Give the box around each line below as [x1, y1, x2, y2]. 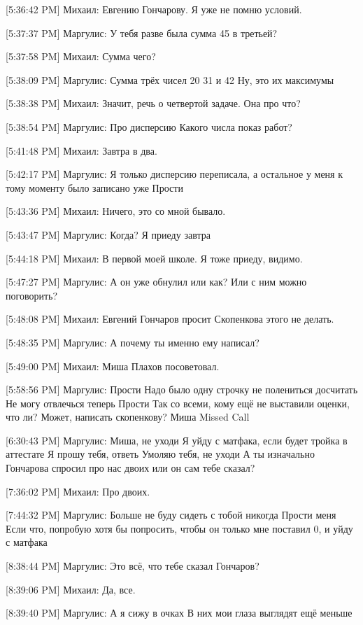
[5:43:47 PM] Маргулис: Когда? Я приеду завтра [6, 227, 211, 241]
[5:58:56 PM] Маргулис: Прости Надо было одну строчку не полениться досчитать [6, 382, 358, 397]
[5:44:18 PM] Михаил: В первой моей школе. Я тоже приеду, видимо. [6, 251, 303, 265]
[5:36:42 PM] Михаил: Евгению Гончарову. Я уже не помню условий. [6, 2, 302, 16]
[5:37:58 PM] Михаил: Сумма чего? [6, 49, 156, 64]
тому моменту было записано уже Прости [6, 180, 183, 195]
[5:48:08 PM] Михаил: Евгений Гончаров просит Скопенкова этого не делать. [6, 311, 334, 326]
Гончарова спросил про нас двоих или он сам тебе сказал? [6, 461, 255, 475]
